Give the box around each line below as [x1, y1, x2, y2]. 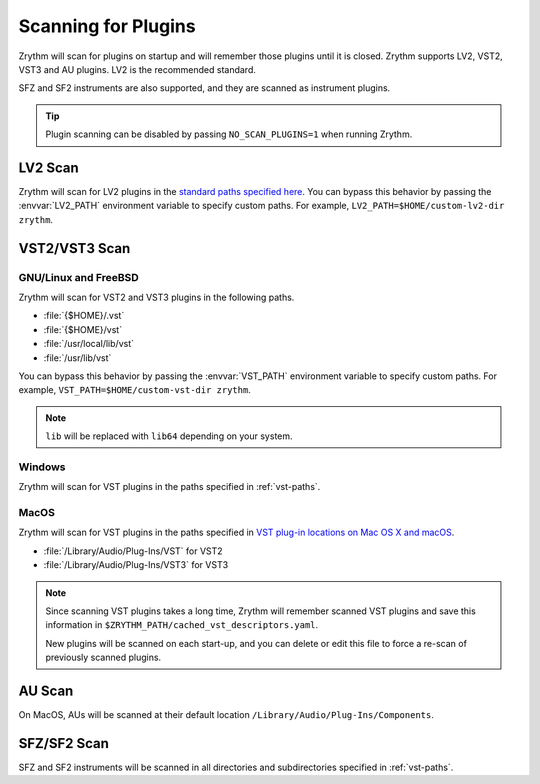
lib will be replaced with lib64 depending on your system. [45, 430, 294, 442]
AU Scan [18, 682, 74, 699]
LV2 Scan [18, 159, 79, 176]
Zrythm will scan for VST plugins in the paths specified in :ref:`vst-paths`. [18, 481, 321, 493]
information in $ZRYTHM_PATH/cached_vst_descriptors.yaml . [45, 619, 319, 631]
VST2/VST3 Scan [18, 240, 131, 257]
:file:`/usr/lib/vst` [43, 351, 112, 364]
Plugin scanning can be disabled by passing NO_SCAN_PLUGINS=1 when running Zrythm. [45, 128, 413, 140]
